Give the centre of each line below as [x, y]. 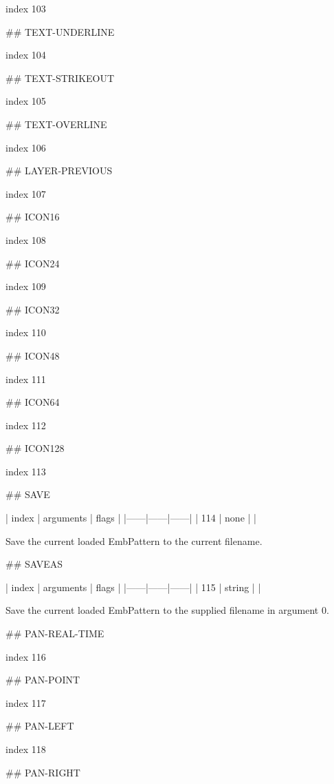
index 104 [26, 55]
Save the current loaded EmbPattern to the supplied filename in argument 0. [167, 610]
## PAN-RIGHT [43, 772]
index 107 [26, 193]
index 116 [26, 656]
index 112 [26, 425]
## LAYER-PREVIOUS [59, 171]
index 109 [26, 286]
